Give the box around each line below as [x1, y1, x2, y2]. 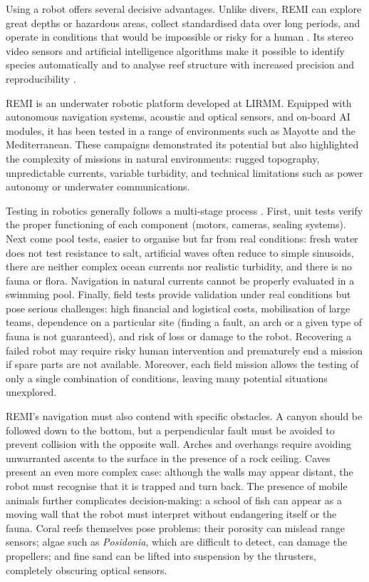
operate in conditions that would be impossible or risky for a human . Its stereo [6, 29, 353, 44]
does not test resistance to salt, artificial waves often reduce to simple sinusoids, [6, 245, 354, 260]
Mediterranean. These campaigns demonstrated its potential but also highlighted [6, 137, 359, 152]
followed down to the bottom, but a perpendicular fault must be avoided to [6, 422, 335, 437]
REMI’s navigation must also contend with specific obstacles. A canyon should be [6, 409, 363, 424]
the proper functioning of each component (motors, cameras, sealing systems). [6, 217, 346, 232]
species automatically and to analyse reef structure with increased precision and [6, 57, 355, 72]
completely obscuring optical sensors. [6, 562, 167, 577]
